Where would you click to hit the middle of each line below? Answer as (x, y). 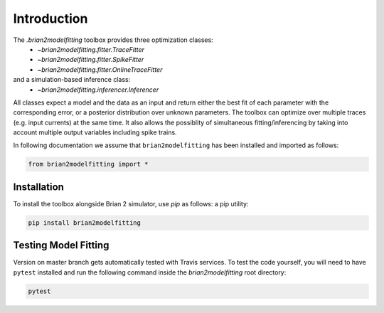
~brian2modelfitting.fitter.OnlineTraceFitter (100, 69)
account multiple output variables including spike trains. (95, 132)
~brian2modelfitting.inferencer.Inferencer (98, 90)
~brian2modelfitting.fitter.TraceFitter (91, 49)
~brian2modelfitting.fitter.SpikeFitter (91, 60)
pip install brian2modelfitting (85, 223)
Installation (38, 187)
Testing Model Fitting (61, 245)
